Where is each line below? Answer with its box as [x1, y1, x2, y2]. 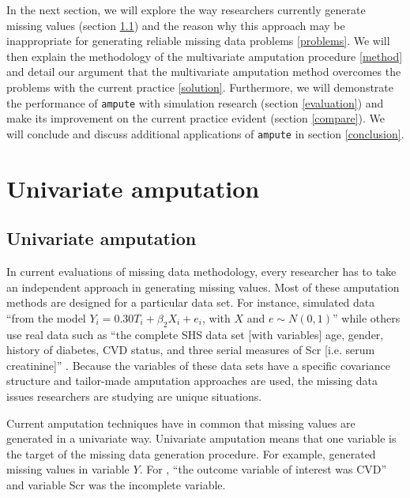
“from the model [6, 309, 86, 326]
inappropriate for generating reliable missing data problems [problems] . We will [6, 32, 390, 49]
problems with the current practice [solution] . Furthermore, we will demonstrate [6, 78, 393, 95]
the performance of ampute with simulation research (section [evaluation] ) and [6, 94, 384, 111]
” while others [333, 309, 401, 326]
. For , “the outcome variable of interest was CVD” [139, 461, 387, 477]
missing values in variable [6, 461, 130, 477]
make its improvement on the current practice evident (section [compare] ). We [6, 110, 386, 126]
